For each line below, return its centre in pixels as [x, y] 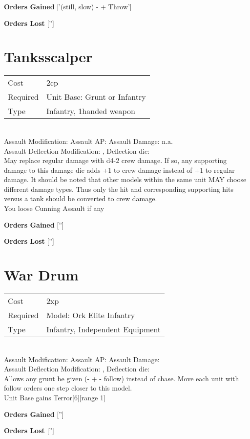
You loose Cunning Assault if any [54, 208]
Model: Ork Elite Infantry [91, 315]
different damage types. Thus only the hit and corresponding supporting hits [119, 189]
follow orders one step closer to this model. [68, 388]
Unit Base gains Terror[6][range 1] [55, 397]
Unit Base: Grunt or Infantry [96, 97]
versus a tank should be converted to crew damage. [81, 198]
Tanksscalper [48, 57]
